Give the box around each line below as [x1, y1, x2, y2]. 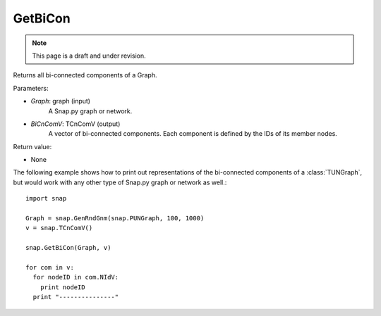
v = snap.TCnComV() [25, 224, 93, 232]
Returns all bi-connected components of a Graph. [13, 71, 157, 80]
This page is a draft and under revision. [32, 51, 146, 60]
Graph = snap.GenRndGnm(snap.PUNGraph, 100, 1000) [25, 215, 205, 222]
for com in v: [25, 263, 74, 271]
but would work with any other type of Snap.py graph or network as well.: [13, 178, 227, 187]
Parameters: [13, 84, 49, 92]
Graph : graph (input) [30, 97, 91, 106]
